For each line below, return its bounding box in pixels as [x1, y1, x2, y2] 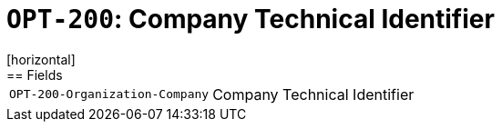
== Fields [6, 66, 63, 83]
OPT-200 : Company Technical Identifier [6, 4, 495, 35]
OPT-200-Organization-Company [9, 87, 210, 102]
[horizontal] [6, 51, 76, 67]
